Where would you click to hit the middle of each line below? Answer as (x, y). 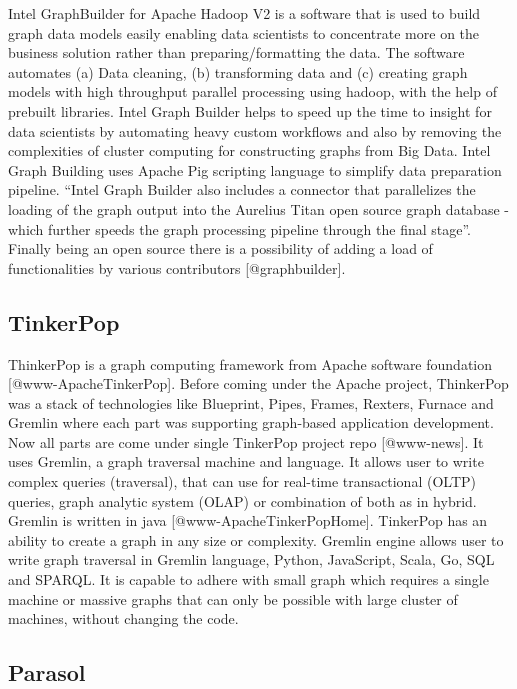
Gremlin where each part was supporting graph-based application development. (251, 422)
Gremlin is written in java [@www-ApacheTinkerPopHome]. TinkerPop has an (248, 520)
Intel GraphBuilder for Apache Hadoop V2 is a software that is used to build (244, 13)
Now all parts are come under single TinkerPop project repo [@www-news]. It (246, 441)
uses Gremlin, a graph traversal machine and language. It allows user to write (246, 461)
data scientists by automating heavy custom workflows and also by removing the (255, 130)
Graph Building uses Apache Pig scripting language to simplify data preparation (255, 169)
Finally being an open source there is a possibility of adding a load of (220, 248)
